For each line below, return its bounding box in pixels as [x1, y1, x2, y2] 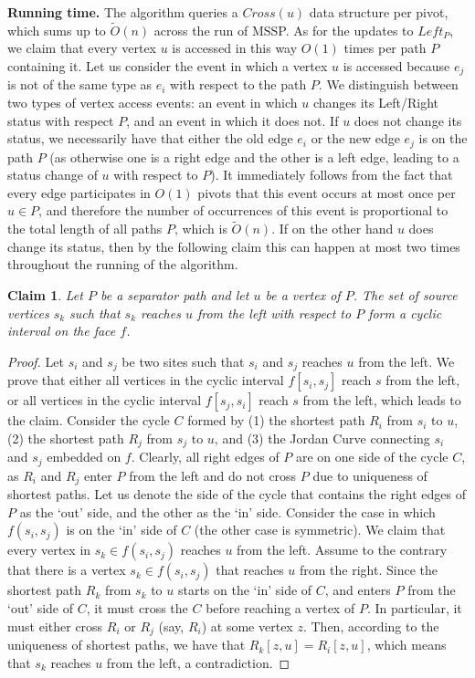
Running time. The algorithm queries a [7, 3, 238, 21]
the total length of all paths [7, 219, 163, 238]
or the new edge [311, 129, 400, 148]
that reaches [216, 560, 284, 579]
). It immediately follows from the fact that [210, 165, 453, 184]
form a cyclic [368, 303, 442, 322]
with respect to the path [170, 75, 307, 94]
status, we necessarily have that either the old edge [7, 129, 293, 148]
